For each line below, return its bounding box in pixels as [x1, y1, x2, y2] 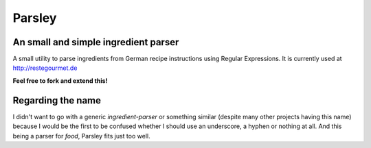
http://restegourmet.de [12, 64, 78, 72]
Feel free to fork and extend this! [12, 76, 108, 85]
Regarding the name [12, 95, 102, 106]
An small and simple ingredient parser [12, 36, 179, 48]
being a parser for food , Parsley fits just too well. [12, 132, 150, 140]
